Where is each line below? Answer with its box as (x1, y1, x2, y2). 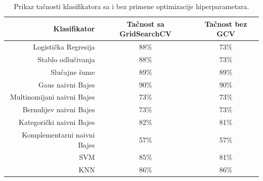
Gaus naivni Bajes (38, 79, 95, 89)
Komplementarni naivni (22, 129, 95, 140)
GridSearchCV (119, 28, 172, 39)
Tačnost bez (204, 18, 247, 29)
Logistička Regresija (33, 41, 95, 52)
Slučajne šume (51, 66, 95, 77)
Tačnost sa (126, 18, 164, 29)
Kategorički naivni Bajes (19, 117, 95, 127)
